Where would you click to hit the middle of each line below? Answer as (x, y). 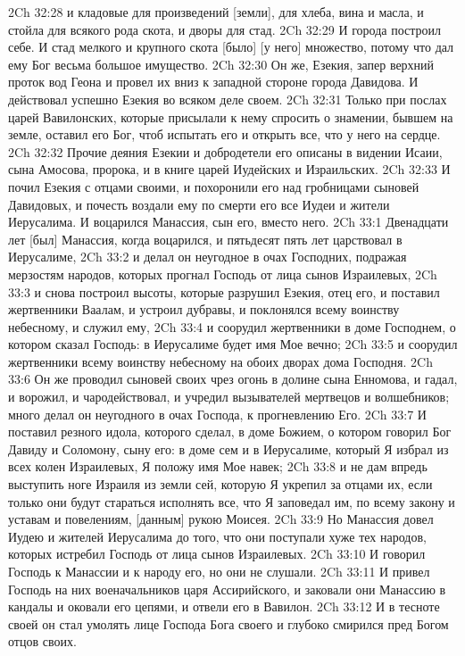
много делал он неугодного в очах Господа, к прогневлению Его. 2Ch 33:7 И (217, 414)
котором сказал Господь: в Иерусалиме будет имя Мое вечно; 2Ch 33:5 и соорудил (233, 344)
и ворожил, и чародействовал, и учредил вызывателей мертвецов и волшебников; (229, 397)
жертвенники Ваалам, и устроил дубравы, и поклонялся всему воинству (204, 309)
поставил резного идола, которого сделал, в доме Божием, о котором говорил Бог (230, 432)
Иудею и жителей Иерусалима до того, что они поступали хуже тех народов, (217, 536)
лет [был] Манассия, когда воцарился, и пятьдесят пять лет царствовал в (205, 239)
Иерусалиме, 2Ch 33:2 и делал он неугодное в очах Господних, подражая (208, 257)
